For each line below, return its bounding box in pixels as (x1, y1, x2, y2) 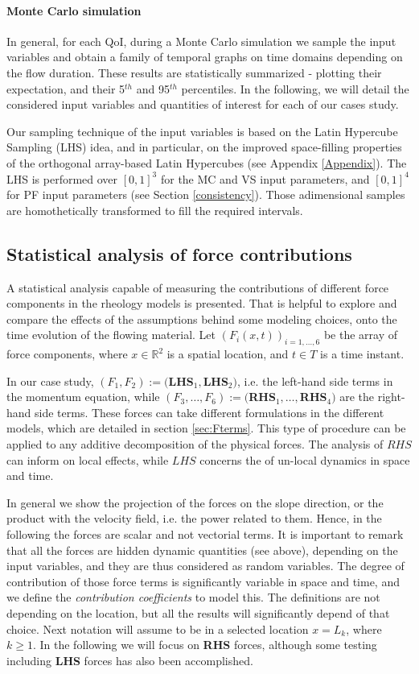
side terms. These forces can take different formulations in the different (35, 403, 384, 420)
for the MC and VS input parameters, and (160, 170, 370, 187)
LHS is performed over (6, 170, 118, 187)
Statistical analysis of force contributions (6, 241, 352, 266)
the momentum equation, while (6, 388, 160, 405)
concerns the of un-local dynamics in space (199, 451, 410, 468)
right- (377, 388, 405, 405)
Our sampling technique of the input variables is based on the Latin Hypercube (6, 122, 398, 139)
